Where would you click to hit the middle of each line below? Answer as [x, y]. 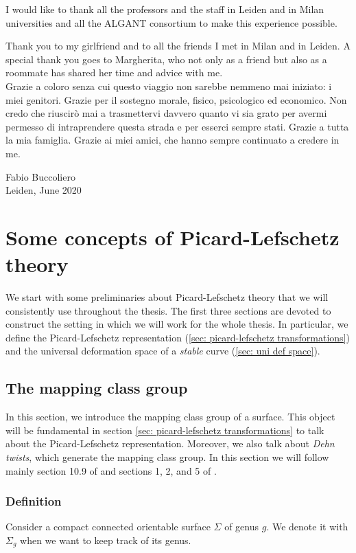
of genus [242, 527]
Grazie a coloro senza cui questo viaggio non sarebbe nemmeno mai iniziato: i [169, 86]
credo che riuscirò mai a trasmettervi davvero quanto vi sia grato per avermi [166, 113]
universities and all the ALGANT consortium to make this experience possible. [171, 22]
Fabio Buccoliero [40, 176]
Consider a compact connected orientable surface [108, 527]
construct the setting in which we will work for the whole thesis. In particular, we [177, 324]
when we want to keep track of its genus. [106, 540]
